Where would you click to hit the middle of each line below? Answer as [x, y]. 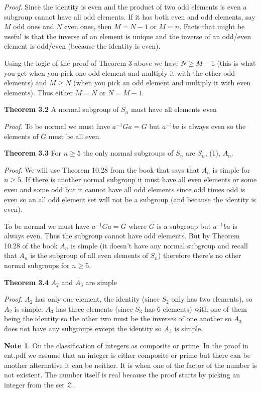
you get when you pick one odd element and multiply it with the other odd [120, 73]
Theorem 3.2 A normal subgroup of [61, 109]
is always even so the [214, 126]
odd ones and [34, 26]
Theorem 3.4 [26, 282]
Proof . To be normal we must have [57, 126]
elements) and [26, 83]
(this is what [236, 62]
